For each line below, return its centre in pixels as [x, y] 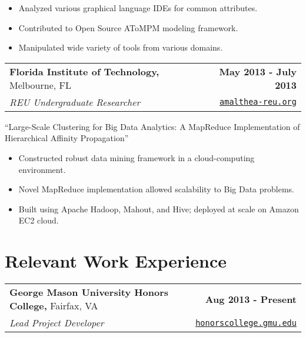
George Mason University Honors [89, 292]
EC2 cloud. [39, 220]
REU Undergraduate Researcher [75, 102]
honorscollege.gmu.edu [246, 323]
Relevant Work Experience [116, 261]
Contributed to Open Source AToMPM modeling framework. [128, 27]
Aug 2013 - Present [251, 299]
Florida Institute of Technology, [84, 71]
